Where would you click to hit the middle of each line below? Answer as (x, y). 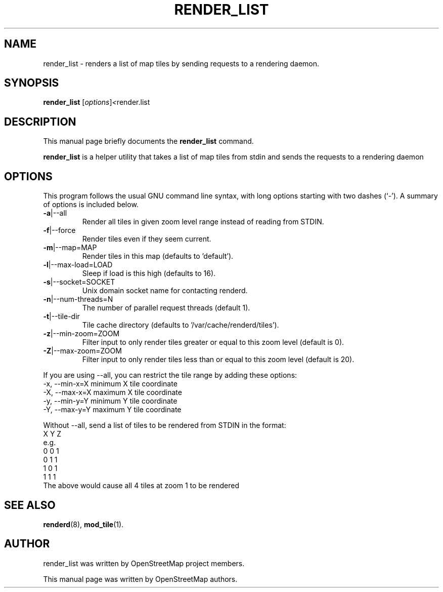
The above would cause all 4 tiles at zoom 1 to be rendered (141, 486)
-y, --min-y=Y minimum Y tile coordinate (110, 401)
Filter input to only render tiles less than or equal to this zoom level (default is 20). (218, 360)
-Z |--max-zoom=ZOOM (82, 351)
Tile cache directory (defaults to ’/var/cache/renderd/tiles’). (181, 325)
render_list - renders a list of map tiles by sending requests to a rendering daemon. (181, 63)
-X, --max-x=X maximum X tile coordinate (113, 392)
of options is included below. (91, 205)
